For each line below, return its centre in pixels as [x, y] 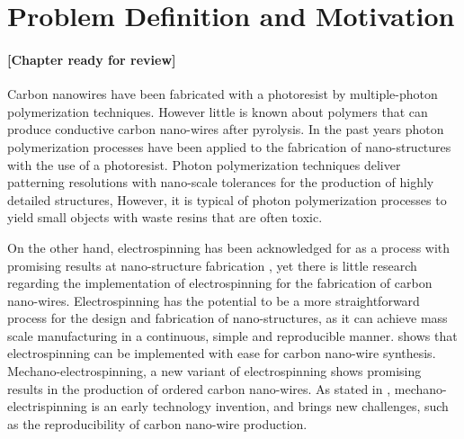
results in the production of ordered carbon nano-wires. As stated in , [199, 388]
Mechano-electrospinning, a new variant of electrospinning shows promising [214, 371]
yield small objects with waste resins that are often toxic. [165, 217]
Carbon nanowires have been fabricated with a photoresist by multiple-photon [223, 94]
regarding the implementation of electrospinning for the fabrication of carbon [220, 283]
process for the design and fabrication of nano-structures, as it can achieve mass [228, 318]
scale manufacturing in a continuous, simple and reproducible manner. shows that [232, 335]
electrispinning [47, 406]
